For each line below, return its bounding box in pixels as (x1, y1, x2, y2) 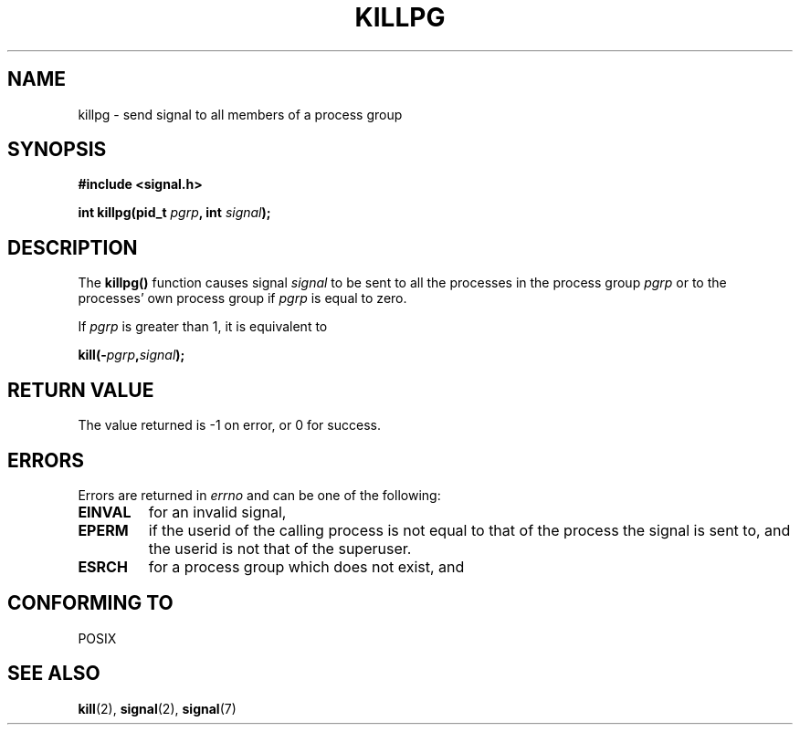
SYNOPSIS (7, 138, 107, 162)
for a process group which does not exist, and (148, 557, 465, 576)
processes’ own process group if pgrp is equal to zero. (78, 290, 407, 307)
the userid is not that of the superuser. (148, 539, 412, 558)
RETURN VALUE (7, 378, 154, 402)
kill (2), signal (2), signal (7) (78, 700, 237, 716)
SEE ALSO (7, 662, 100, 685)
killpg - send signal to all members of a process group (78, 106, 403, 122)
